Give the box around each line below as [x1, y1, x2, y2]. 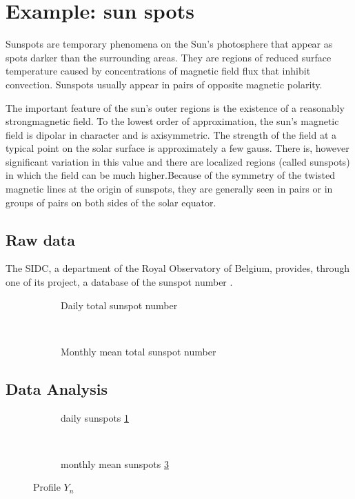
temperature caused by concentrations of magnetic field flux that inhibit [6, 63, 311, 78]
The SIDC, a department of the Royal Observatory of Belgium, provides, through [6, 261, 350, 275]
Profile [33, 480, 61, 494]
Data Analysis [6, 378, 108, 399]
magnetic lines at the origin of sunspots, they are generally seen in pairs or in [6, 182, 333, 196]
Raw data [6, 228, 75, 250]
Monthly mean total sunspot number [61, 344, 216, 358]
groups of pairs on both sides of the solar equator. [6, 195, 216, 209]
